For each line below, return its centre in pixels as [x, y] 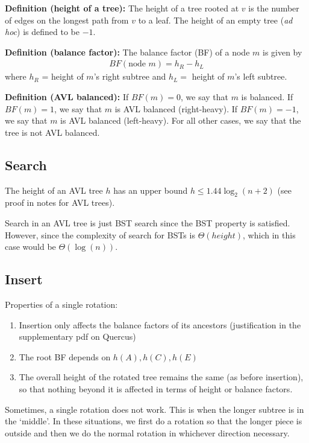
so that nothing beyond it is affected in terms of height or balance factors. [156, 388]
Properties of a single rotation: [61, 304]
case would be [30, 247]
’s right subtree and [130, 76]
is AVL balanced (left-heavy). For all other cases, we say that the [181, 120]
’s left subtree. [261, 76]
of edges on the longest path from [67, 20]
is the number [274, 8]
